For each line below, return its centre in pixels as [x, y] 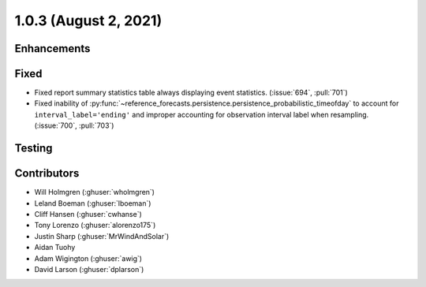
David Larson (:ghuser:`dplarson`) [89, 269]
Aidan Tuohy [55, 248]
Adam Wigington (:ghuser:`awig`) [88, 258]
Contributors [47, 173]
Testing [34, 149]
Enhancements [52, 48]
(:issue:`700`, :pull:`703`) [74, 125]
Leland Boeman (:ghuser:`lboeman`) [93, 203]
